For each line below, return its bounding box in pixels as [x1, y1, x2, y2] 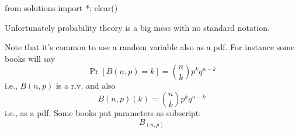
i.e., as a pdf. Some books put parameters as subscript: [5, 106, 201, 118]
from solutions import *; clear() [5, 2, 118, 13]
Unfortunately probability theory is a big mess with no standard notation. [5, 21, 270, 33]
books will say [5, 52, 55, 64]
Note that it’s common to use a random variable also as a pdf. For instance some [5, 41, 295, 53]
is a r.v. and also [55, 79, 116, 92]
